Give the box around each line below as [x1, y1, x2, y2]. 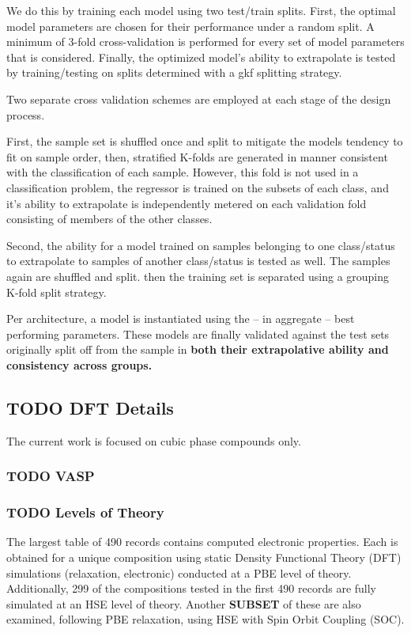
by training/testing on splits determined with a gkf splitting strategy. [6, 64, 342, 81]
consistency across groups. [6, 356, 153, 373]
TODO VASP [6, 466, 95, 486]
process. [6, 106, 45, 123]
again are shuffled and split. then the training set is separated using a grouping [6, 267, 390, 284]
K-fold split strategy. [6, 283, 107, 300]
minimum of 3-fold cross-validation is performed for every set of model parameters [6, 33, 405, 50]
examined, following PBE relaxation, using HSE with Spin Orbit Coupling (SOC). [6, 611, 405, 627]
